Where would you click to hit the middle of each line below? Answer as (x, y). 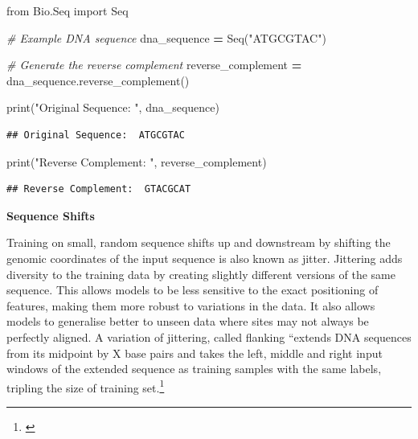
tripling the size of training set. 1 (86, 386)
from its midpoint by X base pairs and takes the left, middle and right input (195, 353)
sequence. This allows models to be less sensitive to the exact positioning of (193, 290)
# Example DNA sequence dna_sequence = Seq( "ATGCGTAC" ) (166, 37)
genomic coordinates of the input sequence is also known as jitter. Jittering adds (205, 258)
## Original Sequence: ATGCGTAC (96, 135)
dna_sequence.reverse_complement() (98, 80)
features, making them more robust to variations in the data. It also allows (191, 305)
